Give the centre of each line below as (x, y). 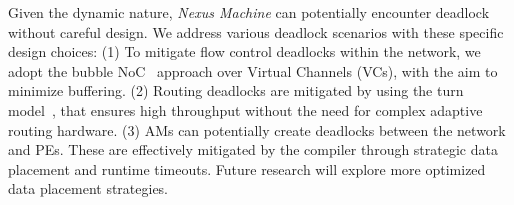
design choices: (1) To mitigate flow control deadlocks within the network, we (244, 51)
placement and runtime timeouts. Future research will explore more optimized (247, 168)
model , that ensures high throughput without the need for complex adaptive (245, 109)
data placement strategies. (88, 188)
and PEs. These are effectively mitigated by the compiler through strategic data (253, 149)
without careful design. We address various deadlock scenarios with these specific (256, 31)
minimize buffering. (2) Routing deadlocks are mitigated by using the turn (236, 90)
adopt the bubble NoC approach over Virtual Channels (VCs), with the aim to (253, 70)
